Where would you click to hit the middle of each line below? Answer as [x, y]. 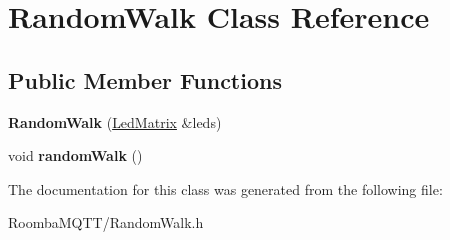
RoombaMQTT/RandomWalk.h [106, 222]
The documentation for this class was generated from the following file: [225, 188]
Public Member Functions [145, 79]
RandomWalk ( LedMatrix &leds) [115, 121]
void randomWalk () [75, 155]
